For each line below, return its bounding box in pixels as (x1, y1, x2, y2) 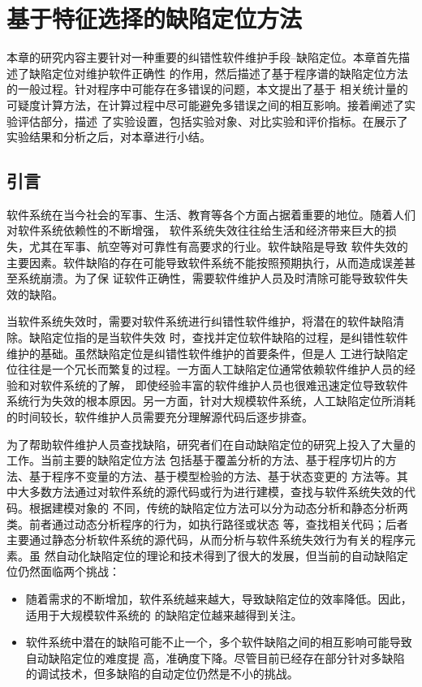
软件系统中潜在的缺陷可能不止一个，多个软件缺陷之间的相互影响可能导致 (25, 633, 412, 650)
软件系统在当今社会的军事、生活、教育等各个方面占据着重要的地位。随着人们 (6, 205, 416, 223)
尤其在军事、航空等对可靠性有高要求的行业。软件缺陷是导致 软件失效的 (28, 238, 408, 255)
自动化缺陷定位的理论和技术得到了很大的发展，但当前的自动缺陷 (55, 547, 397, 564)
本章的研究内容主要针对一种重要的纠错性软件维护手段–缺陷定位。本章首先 (6, 49, 398, 66)
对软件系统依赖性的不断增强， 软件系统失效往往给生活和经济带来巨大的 (6, 222, 385, 239)
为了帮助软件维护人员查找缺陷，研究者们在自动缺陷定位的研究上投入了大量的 (6, 435, 416, 452)
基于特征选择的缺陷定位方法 (6, 2, 303, 35)
